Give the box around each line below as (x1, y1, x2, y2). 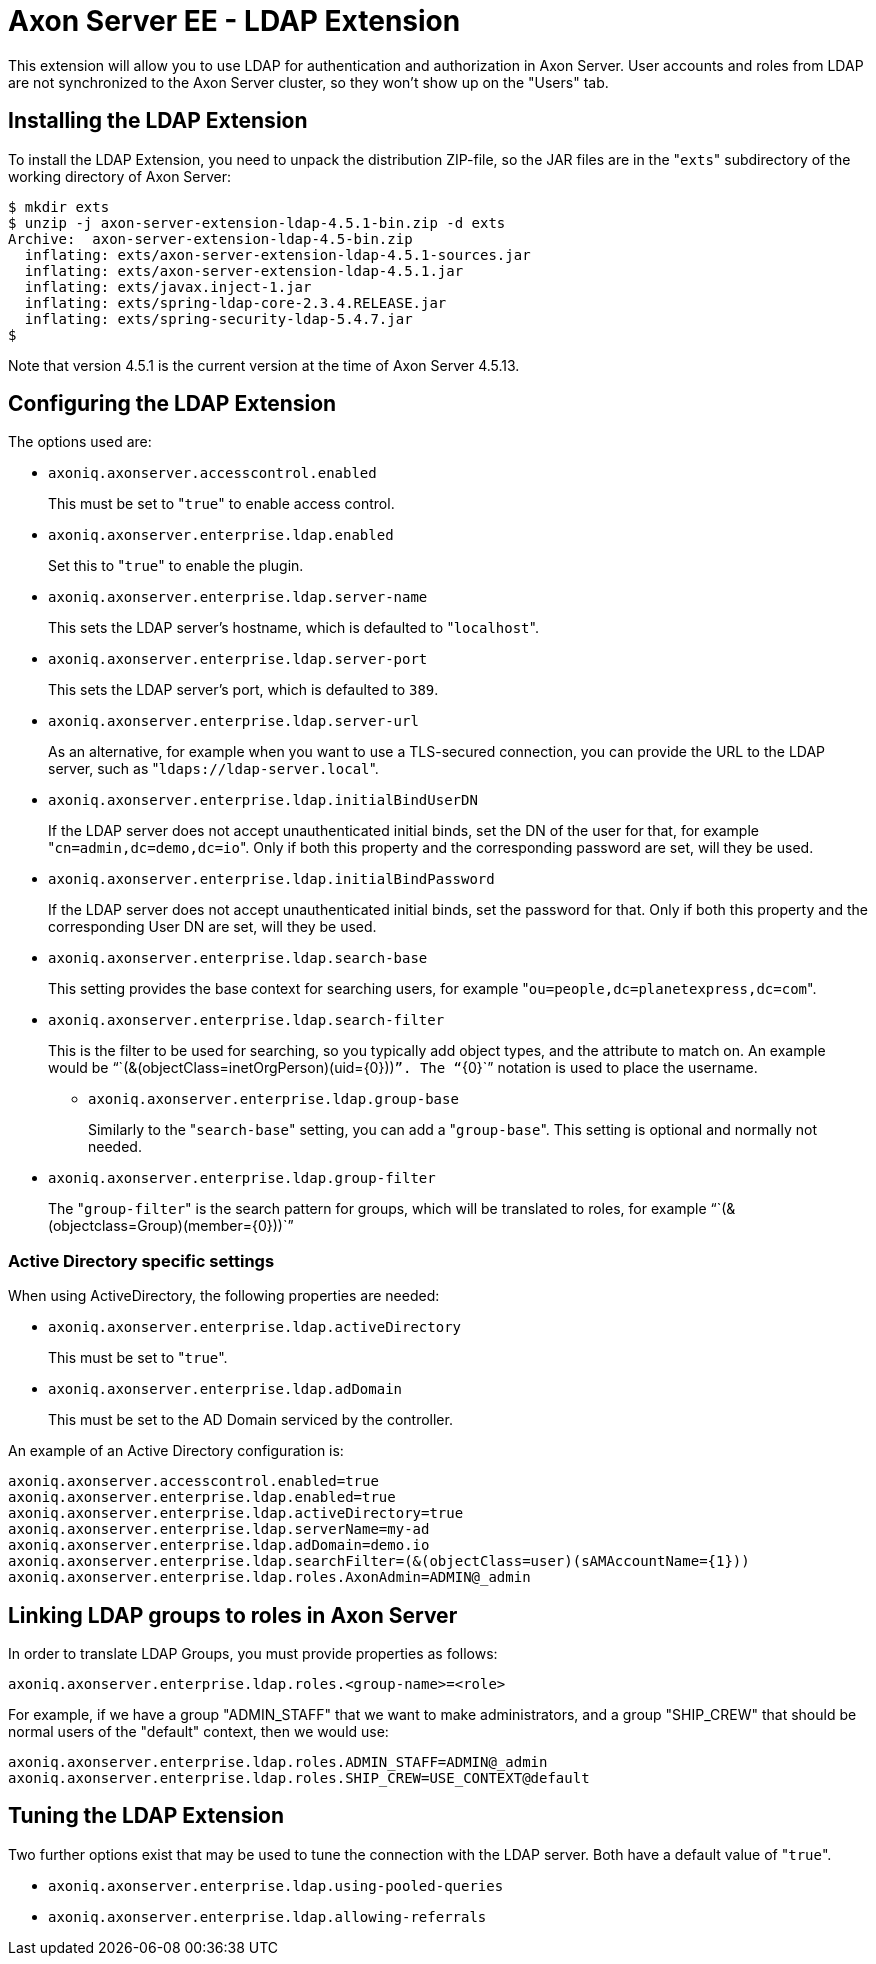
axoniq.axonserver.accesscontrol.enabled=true (8, 1473, 379, 1490)
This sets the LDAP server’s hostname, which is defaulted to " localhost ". (48, 619, 539, 637)
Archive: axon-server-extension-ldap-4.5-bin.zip (8, 230, 413, 247)
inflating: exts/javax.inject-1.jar (24, 278, 312, 295)
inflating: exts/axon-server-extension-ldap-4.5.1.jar (24, 262, 464, 279)
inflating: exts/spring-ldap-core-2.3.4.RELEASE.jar (24, 294, 447, 311)
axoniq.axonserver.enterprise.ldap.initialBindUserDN (48, 792, 478, 809)
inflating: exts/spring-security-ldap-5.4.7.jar (24, 310, 413, 327)
